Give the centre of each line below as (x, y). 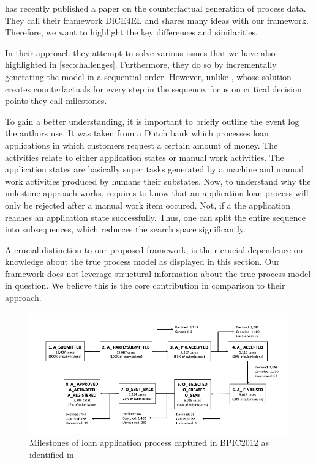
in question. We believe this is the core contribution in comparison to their (145, 285)
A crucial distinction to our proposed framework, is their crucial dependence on (154, 249)
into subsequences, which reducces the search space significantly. (125, 229)
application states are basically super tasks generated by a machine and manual (154, 169)
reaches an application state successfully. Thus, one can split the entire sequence (156, 217)
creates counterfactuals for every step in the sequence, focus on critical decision (153, 88)
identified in (52, 454)
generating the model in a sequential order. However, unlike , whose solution (148, 76)
